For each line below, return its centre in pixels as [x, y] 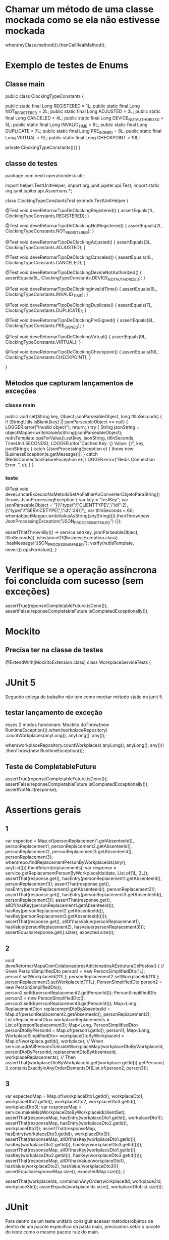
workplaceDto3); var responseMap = [44, 1107]
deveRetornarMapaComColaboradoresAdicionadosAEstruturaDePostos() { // [85, 966]
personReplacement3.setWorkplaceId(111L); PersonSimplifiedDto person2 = [84, 982]
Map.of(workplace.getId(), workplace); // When [54, 1041]
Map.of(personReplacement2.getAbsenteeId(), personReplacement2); [78, 1014]
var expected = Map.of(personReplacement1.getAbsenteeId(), [70, 841]
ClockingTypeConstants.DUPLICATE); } [46, 310]
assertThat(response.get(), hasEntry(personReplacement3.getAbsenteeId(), [84, 895]
